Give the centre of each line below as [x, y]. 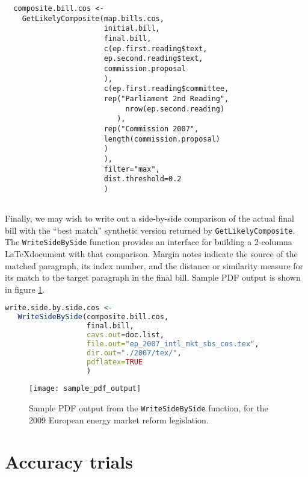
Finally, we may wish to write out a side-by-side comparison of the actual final [149, 218]
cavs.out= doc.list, [125, 335]
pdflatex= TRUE [115, 362]
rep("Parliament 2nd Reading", [166, 98]
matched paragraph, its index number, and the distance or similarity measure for [154, 265]
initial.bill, [132, 29]
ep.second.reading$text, [153, 59]
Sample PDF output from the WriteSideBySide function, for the [149, 408]
